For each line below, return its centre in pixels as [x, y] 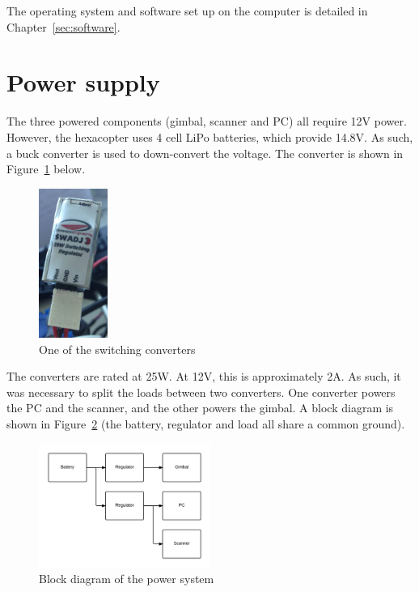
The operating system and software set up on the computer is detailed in [187, 11]
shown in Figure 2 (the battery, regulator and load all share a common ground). [206, 424]
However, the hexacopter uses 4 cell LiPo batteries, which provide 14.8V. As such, [210, 136]
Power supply [83, 82]
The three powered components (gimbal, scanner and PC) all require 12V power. [207, 121]
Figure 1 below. [46, 169]
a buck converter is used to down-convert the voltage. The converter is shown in [205, 153]
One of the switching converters [117, 349]
